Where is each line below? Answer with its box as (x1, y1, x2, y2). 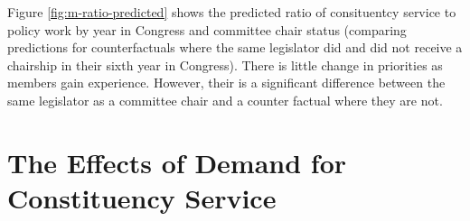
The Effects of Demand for (7, 143, 347, 180)
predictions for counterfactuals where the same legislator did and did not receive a (7, 38, 463, 57)
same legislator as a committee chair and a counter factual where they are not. (7, 90, 443, 109)
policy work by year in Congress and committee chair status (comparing (7, 20, 407, 39)
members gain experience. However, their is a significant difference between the (7, 73, 446, 92)
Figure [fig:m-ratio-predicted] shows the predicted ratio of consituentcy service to (7, 3, 456, 21)
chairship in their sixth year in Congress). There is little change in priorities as (7, 55, 443, 74)
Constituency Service (7, 179, 277, 216)
